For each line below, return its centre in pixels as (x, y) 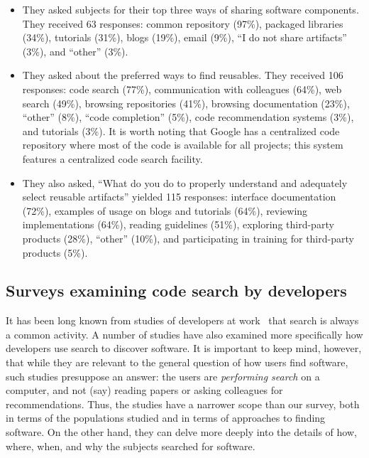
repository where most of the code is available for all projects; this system (183, 145)
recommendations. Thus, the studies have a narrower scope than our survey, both (183, 404)
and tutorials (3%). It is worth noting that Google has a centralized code (181, 131)
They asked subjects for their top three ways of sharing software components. (191, 9)
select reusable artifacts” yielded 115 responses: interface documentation (179, 197)
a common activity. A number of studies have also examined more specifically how (184, 334)
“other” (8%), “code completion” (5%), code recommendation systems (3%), (188, 117)
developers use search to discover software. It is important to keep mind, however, (184, 348)
